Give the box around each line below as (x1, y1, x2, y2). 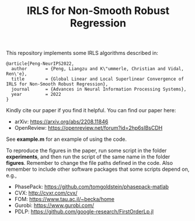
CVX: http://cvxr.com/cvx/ (14, 189, 78, 196)
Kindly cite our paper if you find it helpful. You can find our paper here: (6, 107, 176, 114)
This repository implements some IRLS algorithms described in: (6, 50, 159, 57)
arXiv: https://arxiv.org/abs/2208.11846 (14, 118, 109, 125)
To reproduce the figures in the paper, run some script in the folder (6, 147, 167, 154)
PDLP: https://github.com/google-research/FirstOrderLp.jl (14, 208, 154, 215)
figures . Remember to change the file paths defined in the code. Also (6, 160, 173, 167)
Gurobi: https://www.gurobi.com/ (14, 202, 95, 209)
